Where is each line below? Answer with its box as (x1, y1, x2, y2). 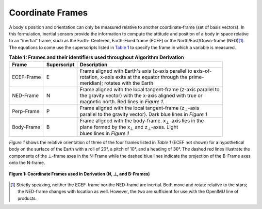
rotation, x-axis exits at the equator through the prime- (80, 74, 204, 80)
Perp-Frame (12, 108, 40, 114)
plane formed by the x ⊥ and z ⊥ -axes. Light (80, 124, 179, 131)
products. (17, 195, 37, 201)
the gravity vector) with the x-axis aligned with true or (80, 92, 203, 99)
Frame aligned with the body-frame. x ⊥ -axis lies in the (80, 117, 204, 125)
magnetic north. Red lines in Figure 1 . (80, 98, 164, 105)
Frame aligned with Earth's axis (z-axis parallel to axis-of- (80, 68, 212, 75)
